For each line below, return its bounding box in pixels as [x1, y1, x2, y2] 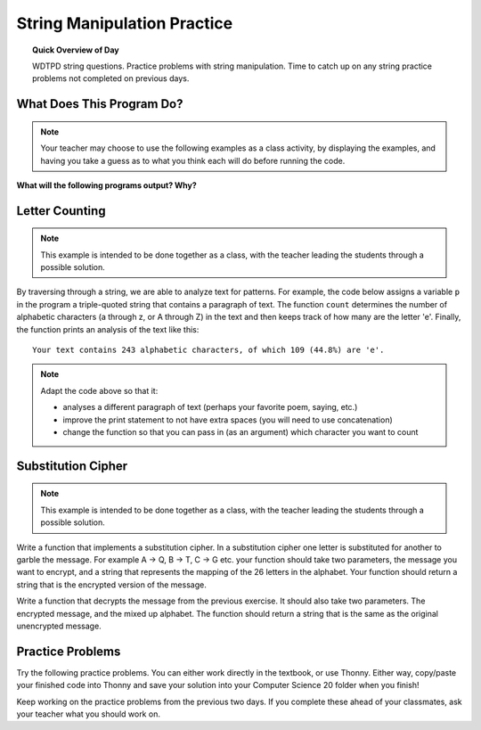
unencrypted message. [16, 620, 102, 631]
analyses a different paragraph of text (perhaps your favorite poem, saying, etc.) [62, 402, 358, 413]
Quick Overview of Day [32, 45, 119, 55]
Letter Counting [16, 203, 106, 218]
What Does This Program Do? [16, 96, 183, 111]
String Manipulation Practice [16, 13, 233, 33]
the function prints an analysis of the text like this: [16, 324, 200, 334]
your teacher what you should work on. [16, 709, 160, 719]
